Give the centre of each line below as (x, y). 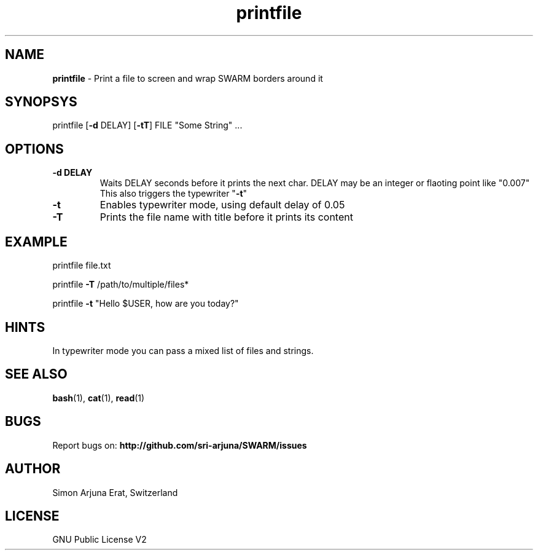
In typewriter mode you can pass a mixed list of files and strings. (183, 350)
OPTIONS (34, 149)
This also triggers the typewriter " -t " (173, 194)
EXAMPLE (36, 242)
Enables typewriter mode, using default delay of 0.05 (222, 205)
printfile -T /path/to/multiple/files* (121, 285)
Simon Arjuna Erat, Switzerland (115, 492)
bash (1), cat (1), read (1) (99, 398)
